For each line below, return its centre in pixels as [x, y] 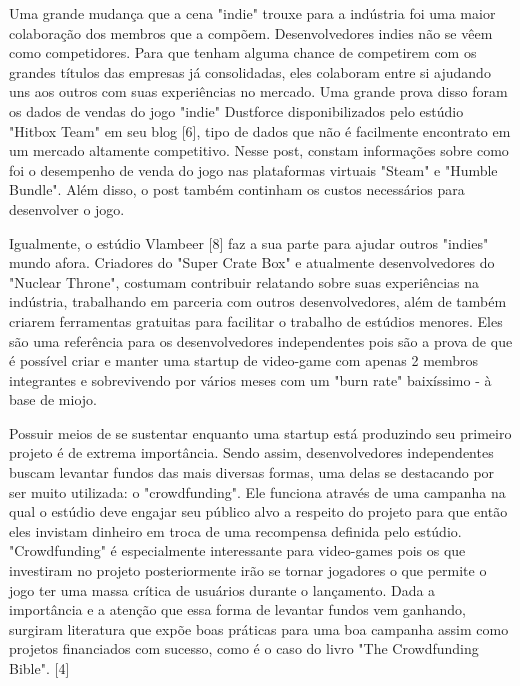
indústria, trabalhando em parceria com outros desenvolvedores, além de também [258, 301]
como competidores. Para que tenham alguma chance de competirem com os [243, 52]
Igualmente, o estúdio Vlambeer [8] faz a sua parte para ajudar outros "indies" [249, 242]
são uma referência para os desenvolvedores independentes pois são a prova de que [261, 340]
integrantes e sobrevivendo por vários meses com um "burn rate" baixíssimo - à [250, 379]
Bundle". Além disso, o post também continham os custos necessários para [237, 189]
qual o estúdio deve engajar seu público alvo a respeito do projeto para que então [258, 511]
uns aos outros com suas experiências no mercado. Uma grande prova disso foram [258, 91]
